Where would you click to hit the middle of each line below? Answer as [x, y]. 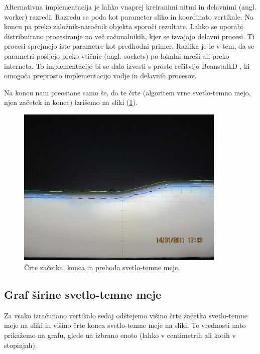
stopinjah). [21, 345]
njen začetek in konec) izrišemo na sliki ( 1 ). [71, 102]
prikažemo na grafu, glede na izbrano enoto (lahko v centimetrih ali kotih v [120, 335]
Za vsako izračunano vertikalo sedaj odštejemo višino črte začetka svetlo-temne [126, 315]
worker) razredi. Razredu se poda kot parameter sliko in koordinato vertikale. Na [129, 16]
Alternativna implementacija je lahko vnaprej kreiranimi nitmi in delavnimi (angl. [130, 7]
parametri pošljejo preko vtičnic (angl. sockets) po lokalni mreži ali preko [117, 55]
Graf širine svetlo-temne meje [83, 294]
